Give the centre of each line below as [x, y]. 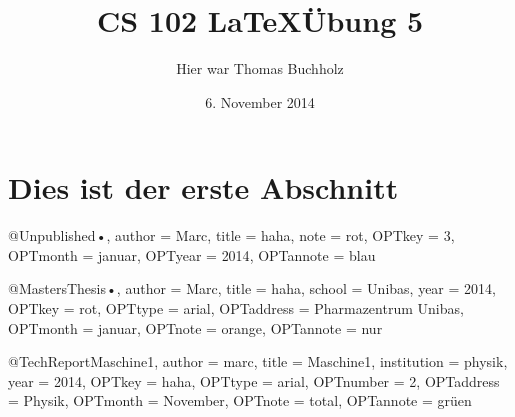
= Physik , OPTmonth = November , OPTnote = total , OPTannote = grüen [240, 400]
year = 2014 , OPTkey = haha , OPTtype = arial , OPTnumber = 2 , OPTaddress [254, 380]
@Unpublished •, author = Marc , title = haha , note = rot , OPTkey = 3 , [231, 235]
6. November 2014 [260, 101]
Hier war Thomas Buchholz [260, 68]
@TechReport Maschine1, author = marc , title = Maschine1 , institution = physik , [258, 361]
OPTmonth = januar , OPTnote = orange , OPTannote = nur [195, 327]
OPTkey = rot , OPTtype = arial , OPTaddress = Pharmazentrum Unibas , [236, 308]
